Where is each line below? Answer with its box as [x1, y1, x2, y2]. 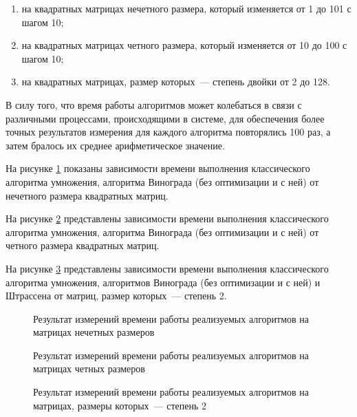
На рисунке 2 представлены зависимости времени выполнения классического [6, 211, 329, 226]
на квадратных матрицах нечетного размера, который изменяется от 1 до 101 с [21, 1, 351, 15]
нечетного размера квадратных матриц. [6, 188, 169, 202]
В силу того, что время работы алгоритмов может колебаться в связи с [6, 97, 302, 111]
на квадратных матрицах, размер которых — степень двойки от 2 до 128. [21, 74, 330, 89]
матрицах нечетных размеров [33, 325, 155, 339]
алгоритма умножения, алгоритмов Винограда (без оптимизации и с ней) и [6, 275, 321, 289]
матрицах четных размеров [33, 361, 145, 376]
